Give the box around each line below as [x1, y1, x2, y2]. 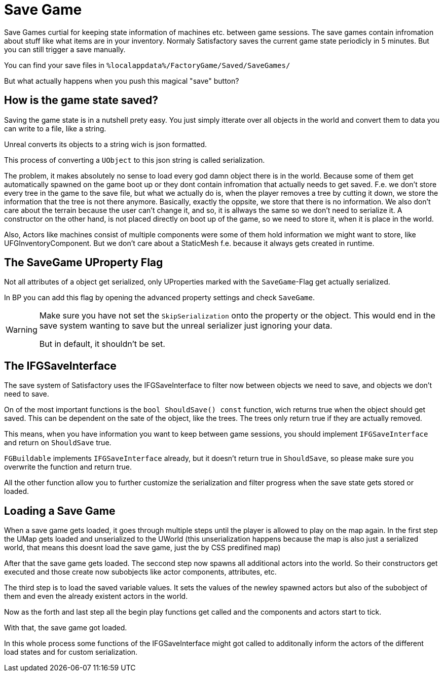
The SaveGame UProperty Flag [4, 256, 163, 269]
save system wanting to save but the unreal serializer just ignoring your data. [39, 321, 333, 331]
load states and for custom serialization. [4, 648, 138, 657]
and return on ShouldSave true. [4, 438, 112, 447]
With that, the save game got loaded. [4, 623, 127, 632]
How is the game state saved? [4, 94, 158, 107]
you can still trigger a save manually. [4, 45, 126, 54]
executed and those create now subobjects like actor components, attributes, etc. [4, 567, 277, 577]
